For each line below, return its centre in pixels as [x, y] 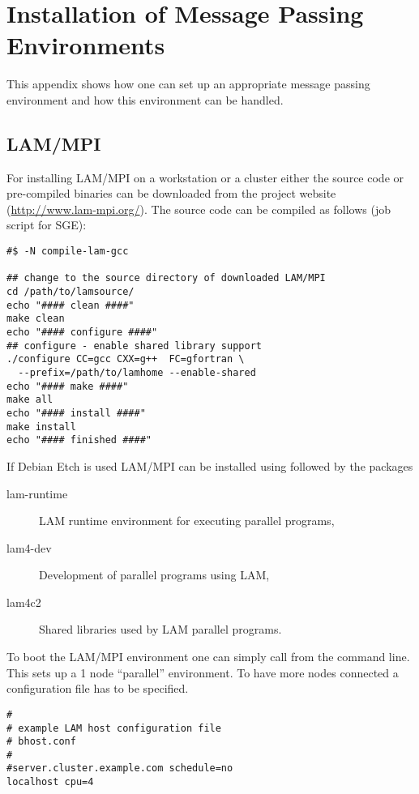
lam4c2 [24, 602]
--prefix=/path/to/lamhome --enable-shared [137, 372]
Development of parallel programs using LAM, [154, 575]
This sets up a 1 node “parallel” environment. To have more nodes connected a [203, 672]
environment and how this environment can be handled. [145, 99]
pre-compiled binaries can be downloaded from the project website [171, 193]
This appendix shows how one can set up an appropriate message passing [188, 84]
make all [30, 400]
